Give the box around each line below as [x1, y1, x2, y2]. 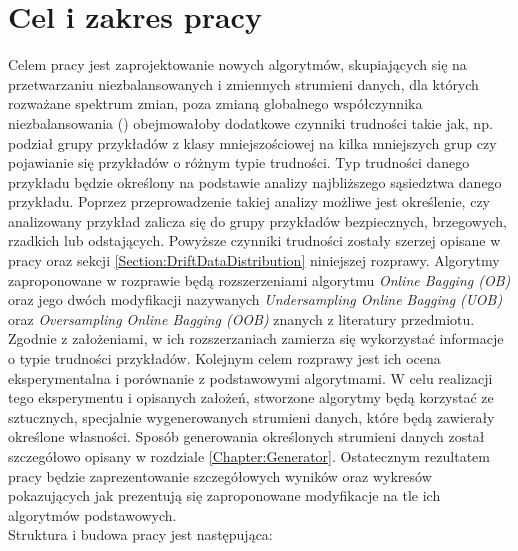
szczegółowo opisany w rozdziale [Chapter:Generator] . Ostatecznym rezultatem [8, 446, 490, 466]
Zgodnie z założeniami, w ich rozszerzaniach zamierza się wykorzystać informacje [8, 328, 504, 349]
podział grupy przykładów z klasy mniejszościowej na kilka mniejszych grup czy [8, 132, 497, 153]
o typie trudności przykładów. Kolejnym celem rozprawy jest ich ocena [8, 348, 441, 369]
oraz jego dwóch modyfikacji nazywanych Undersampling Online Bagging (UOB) [8, 289, 503, 310]
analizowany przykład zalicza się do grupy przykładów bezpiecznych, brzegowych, [8, 210, 507, 231]
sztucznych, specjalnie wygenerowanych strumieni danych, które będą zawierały [8, 406, 495, 427]
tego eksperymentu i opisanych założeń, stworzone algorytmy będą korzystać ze [8, 387, 494, 408]
